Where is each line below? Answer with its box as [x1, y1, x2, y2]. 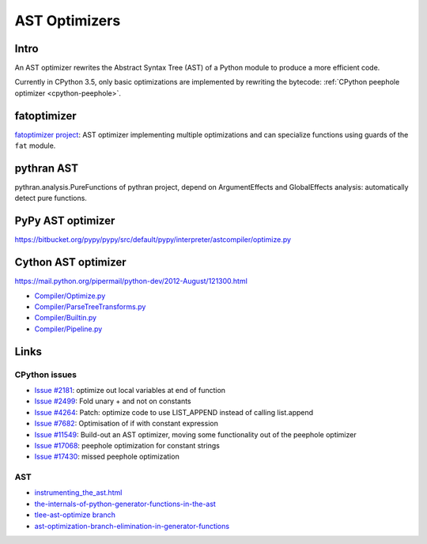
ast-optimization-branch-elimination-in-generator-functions [34, 521, 229, 531]
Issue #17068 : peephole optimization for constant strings [34, 440, 221, 450]
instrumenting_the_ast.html [34, 488, 123, 497]
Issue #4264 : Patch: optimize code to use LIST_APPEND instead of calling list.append [34, 407, 314, 417]
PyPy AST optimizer [14, 214, 115, 228]
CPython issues [14, 368, 77, 380]
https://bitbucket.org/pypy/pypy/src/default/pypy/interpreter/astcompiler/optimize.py [14, 235, 292, 244]
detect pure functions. [14, 194, 87, 203]
